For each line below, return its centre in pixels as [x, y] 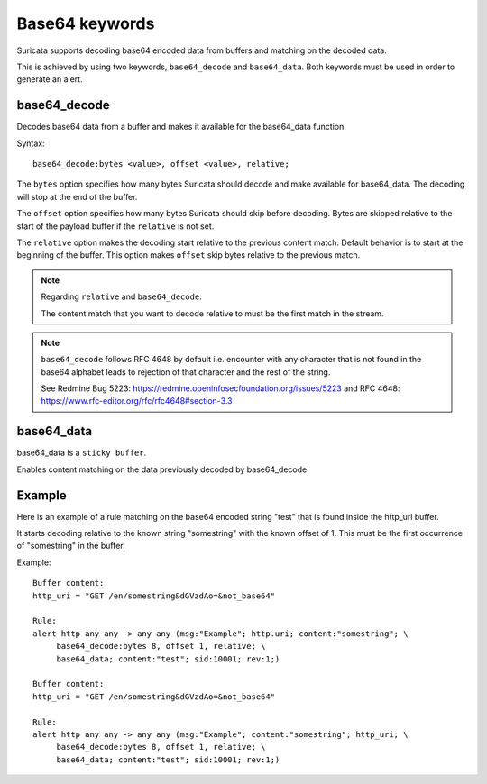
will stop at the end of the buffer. [77, 196]
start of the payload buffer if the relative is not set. [115, 226]
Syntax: [31, 143]
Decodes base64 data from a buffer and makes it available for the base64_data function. [182, 127]
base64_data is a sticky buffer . [82, 453]
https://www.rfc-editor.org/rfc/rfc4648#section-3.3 [137, 401]
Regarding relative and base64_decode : [121, 296]
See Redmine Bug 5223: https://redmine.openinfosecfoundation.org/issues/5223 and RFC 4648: [221, 388]
